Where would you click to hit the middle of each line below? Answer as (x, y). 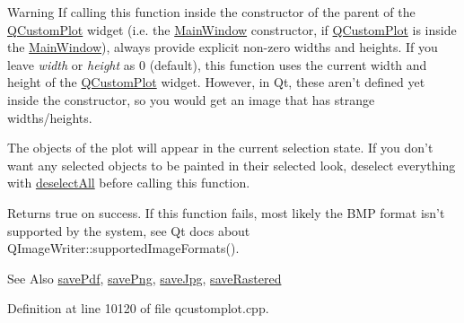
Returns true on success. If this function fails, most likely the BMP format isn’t (226, 212)
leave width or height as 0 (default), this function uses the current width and (217, 64)
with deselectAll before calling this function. (129, 183)
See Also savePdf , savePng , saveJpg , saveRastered (144, 278)
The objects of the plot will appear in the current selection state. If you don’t (220, 148)
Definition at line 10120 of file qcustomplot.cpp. (138, 308)
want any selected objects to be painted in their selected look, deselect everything (232, 165)
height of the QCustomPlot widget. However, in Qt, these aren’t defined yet (216, 82)
